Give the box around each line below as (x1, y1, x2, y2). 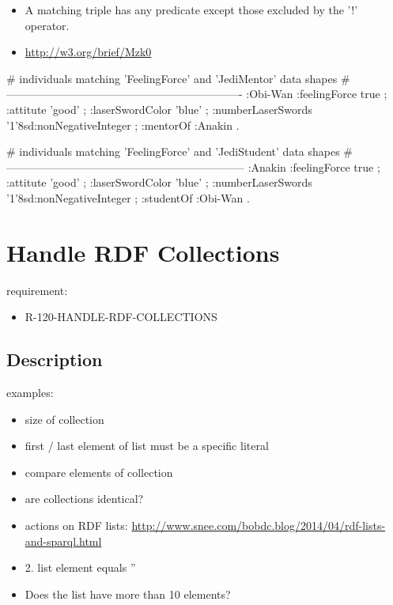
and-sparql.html (25, 532, 102, 549)
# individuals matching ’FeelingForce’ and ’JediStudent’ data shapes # (6, 143, 353, 160)
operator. (25, 17, 70, 33)
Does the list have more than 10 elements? (25, 585, 231, 602)
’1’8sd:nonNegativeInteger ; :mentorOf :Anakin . (6, 116, 240, 133)
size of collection (25, 410, 104, 427)
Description (6, 347, 103, 372)
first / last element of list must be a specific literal (25, 437, 269, 454)
